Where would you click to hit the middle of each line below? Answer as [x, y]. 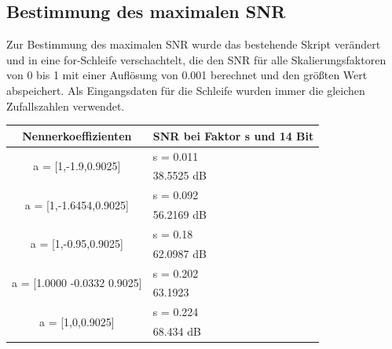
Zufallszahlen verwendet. [66, 105]
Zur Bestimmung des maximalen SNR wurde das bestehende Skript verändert [194, 44]
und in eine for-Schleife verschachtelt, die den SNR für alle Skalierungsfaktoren [196, 59]
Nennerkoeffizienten [77, 135]
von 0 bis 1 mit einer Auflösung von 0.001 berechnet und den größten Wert [187, 75]
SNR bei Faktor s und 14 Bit [233, 135]
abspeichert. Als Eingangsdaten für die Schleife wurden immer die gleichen [186, 90]
